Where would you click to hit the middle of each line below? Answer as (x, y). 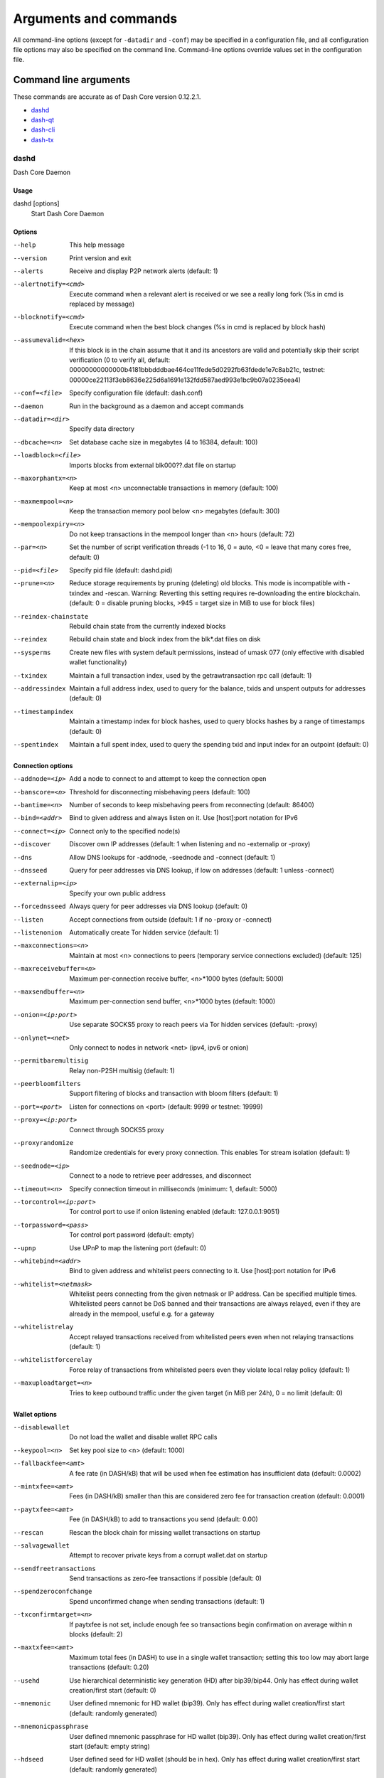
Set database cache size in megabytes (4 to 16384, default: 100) (164, 442)
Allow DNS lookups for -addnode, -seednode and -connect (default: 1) (172, 857)
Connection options (43, 765)
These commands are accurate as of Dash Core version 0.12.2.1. (107, 97)
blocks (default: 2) (96, 1634)
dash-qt (43, 120)
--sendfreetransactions (54, 1569)
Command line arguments (72, 80)
